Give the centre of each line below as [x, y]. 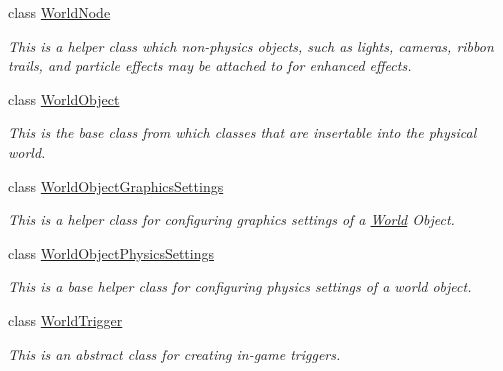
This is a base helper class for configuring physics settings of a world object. [240, 286]
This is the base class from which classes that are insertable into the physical [242, 132]
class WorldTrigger [65, 319]
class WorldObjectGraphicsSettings [116, 185]
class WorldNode [59, 12]
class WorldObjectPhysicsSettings [111, 252]
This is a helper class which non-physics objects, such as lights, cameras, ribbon [251, 45]
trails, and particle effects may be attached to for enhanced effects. [210, 65]
